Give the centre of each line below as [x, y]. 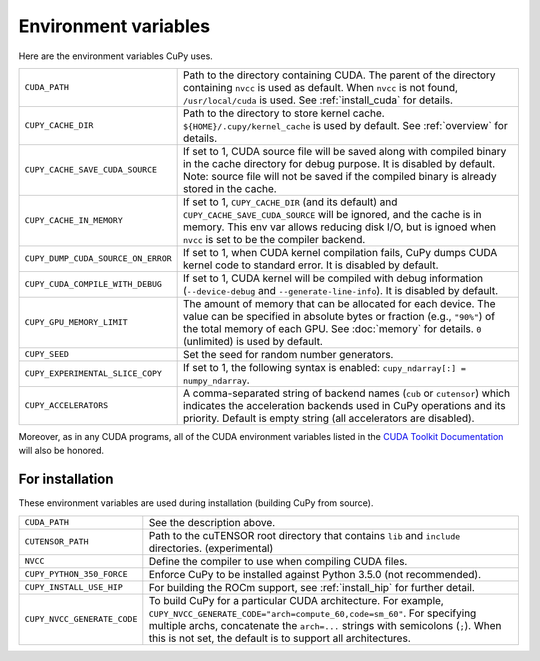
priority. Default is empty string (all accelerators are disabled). [329, 418]
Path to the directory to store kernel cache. [284, 113]
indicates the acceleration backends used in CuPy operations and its [344, 405]
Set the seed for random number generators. [288, 354]
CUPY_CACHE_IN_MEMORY [74, 220]
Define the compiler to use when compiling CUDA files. [278, 561]
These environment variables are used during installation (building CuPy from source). [196, 503]
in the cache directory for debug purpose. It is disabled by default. [339, 163]
